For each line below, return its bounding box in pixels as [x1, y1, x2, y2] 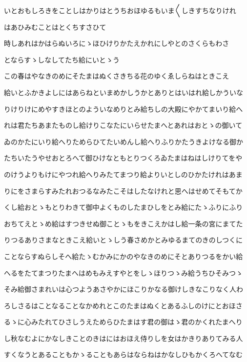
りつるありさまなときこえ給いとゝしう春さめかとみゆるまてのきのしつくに [4, 235, 243, 245]
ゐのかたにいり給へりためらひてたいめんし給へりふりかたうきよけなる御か [4, 136, 243, 146]
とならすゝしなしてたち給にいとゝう [4, 54, 120, 64]
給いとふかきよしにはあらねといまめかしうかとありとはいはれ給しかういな [4, 87, 243, 97]
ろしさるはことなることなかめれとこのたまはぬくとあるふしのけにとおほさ [4, 300, 243, 310]
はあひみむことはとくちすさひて [4, 21, 106, 32]
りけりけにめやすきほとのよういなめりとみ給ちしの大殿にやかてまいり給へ [4, 103, 243, 114]
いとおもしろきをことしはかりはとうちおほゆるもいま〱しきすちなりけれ [4, 5, 236, 15]
